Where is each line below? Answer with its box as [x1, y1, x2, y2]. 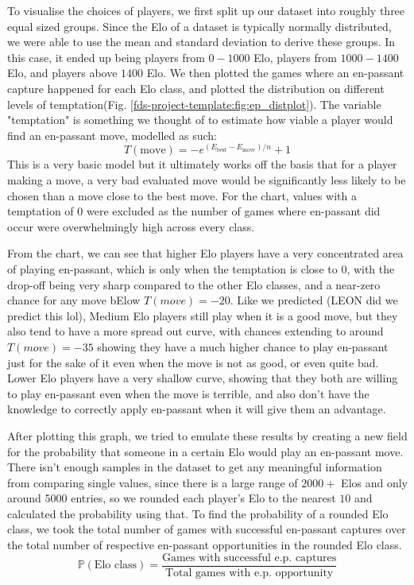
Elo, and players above [7, 64, 118, 81]
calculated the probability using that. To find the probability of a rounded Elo [7, 505, 389, 521]
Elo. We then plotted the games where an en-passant [146, 64, 404, 81]
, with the [346, 260, 395, 277]
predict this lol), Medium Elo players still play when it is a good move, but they [7, 307, 398, 323]
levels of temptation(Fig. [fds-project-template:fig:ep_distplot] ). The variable [7, 95, 381, 112]
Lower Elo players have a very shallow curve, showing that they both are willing [7, 370, 398, 386]
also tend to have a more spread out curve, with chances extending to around [7, 323, 384, 339]
